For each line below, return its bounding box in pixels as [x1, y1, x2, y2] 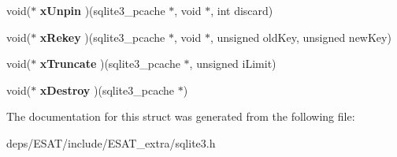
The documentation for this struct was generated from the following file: [6, 108, 355, 125]
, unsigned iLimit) [189, 55, 276, 72]
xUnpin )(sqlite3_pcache [39, 2, 165, 18]
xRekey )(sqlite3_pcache [39, 28, 165, 45]
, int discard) [210, 2, 273, 18]
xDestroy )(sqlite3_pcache [39, 81, 174, 98]
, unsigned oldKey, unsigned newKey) [210, 28, 391, 45]
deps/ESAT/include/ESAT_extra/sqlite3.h [6, 134, 216, 151]
